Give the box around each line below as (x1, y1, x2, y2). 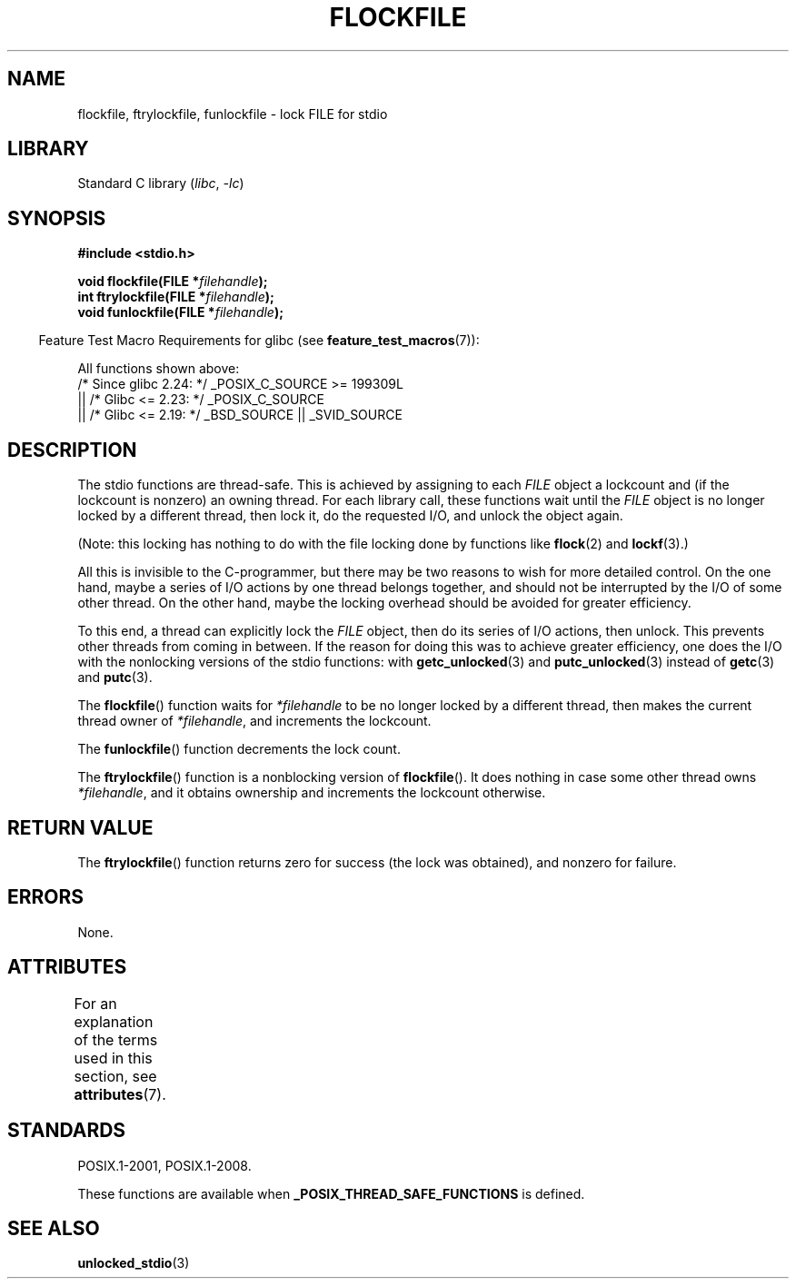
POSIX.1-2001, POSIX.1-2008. (77, 1157, 252, 1173)
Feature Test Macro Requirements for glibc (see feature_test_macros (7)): (38, 332, 480, 349)
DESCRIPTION (7, 438, 137, 461)
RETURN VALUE (7, 816, 154, 839)
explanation (74, 1012, 154, 1031)
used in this (74, 1048, 153, 1067)
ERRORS (7, 885, 85, 909)
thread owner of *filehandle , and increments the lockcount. (77, 713, 432, 729)
